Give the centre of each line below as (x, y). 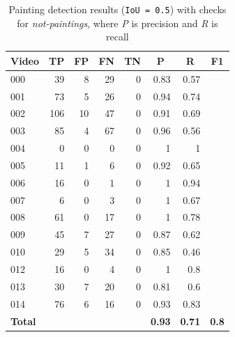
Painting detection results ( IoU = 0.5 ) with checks (117, 9)
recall (117, 37)
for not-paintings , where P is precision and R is (117, 23)
